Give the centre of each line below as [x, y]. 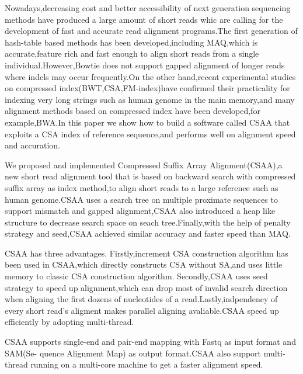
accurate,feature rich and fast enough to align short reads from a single [132, 53]
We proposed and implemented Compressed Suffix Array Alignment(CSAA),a [144, 165]
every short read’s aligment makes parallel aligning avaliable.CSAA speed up [142, 310]
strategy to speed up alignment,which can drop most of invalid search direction [146, 287]
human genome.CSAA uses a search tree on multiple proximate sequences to [141, 199]
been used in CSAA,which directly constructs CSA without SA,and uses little [144, 264]
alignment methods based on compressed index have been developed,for [133, 111]
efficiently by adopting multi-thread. [69, 322]
